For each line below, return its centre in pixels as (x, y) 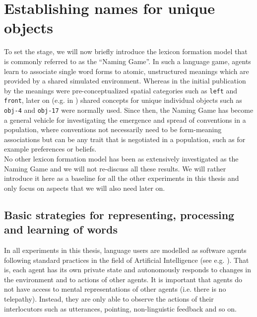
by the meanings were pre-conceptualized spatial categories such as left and (121, 90)
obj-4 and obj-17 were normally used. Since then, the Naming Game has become (129, 110)
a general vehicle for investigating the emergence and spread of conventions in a (125, 119)
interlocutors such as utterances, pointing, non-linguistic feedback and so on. (120, 308)
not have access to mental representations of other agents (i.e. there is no (115, 289)
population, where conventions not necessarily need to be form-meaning (113, 129)
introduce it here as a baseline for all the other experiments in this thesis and (122, 178)
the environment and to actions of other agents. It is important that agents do (123, 279)
